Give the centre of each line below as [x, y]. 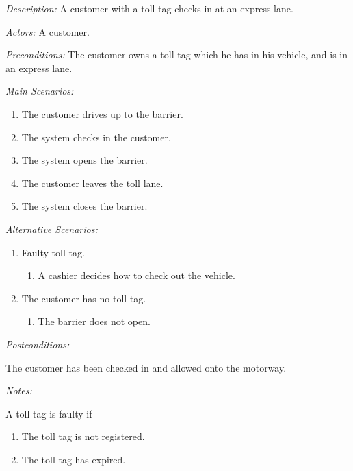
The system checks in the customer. [96, 137]
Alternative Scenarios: [52, 229]
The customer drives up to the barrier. [102, 113]
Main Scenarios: [40, 91]
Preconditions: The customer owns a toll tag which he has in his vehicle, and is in [176, 55]
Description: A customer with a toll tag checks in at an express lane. [149, 8]
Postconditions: [38, 344]
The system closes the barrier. [84, 206]
